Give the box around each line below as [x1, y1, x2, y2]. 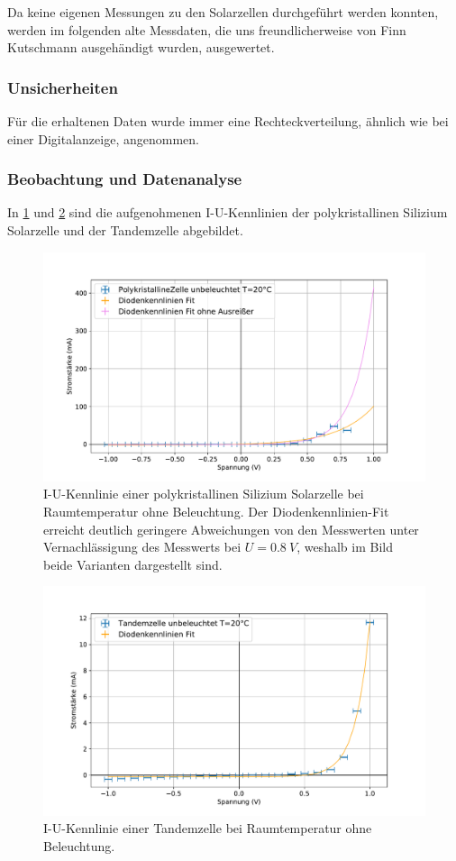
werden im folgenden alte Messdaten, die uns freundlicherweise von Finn [7, 20, 406, 39]
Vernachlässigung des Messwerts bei [43, 537, 242, 556]
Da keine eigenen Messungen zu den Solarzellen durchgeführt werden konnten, [7, 3, 439, 21]
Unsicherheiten [7, 76, 118, 98]
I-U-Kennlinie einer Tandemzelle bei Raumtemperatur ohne [43, 819, 372, 838]
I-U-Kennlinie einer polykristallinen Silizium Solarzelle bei [43, 484, 364, 503]
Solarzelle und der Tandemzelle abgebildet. [7, 221, 243, 239]
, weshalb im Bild [296, 537, 393, 556]
